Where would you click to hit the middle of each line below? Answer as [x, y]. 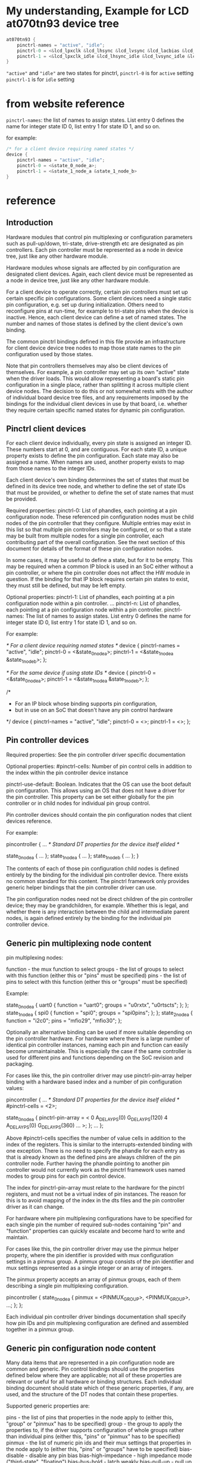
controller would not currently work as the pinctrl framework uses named [96, 1170]
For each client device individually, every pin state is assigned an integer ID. [99, 443]
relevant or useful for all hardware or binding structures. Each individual [94, 1381]
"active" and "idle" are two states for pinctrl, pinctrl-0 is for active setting [100, 73]
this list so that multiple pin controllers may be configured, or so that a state [99, 530]
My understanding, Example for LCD [98, 11]
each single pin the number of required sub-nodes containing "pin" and [94, 1225]
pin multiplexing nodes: [35, 958]
